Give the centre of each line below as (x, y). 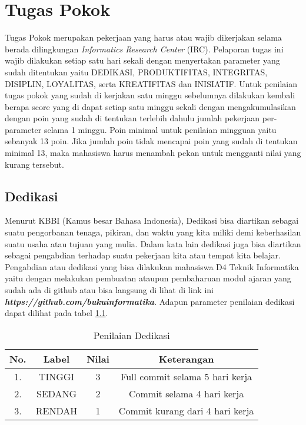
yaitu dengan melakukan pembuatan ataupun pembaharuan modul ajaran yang (148, 278)
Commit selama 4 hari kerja (186, 393)
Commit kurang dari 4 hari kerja (186, 410)
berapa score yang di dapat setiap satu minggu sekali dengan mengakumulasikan (150, 106)
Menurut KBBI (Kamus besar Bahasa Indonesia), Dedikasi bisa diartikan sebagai (152, 220)
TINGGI (56, 376)
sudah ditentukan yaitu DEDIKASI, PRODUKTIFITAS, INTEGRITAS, (136, 72)
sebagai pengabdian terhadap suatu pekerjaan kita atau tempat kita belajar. (143, 255)
